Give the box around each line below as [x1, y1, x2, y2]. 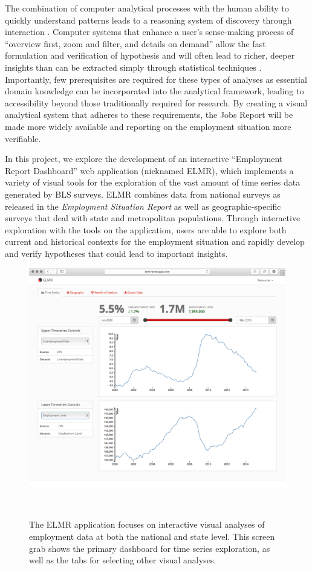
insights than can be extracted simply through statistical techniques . [5, 60, 262, 73]
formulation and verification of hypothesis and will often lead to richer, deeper [5, 49, 295, 62]
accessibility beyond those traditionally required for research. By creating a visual [5, 96, 308, 109]
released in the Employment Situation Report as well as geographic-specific [5, 199, 281, 212]
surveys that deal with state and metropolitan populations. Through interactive [5, 212, 301, 224]
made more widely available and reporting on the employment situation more [5, 120, 291, 132]
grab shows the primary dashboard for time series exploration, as [29, 542, 270, 554]
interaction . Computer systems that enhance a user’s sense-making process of [5, 25, 294, 38]
